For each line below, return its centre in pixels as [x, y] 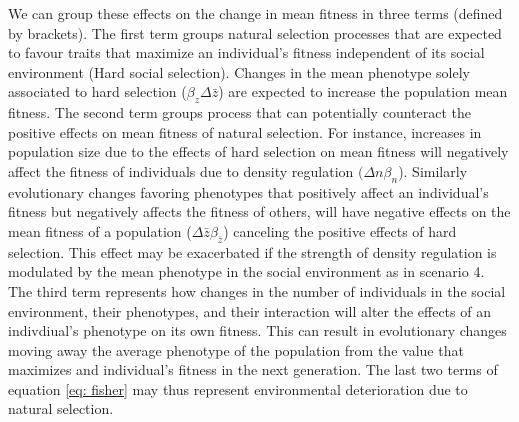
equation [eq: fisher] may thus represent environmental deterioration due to [238, 388]
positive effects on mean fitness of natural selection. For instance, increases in [245, 131]
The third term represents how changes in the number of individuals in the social [257, 290]
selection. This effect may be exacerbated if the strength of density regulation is [252, 251]
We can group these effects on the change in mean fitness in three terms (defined [255, 13]
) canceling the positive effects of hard [340, 230]
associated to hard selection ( [97, 91]
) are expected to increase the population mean [363, 91]
